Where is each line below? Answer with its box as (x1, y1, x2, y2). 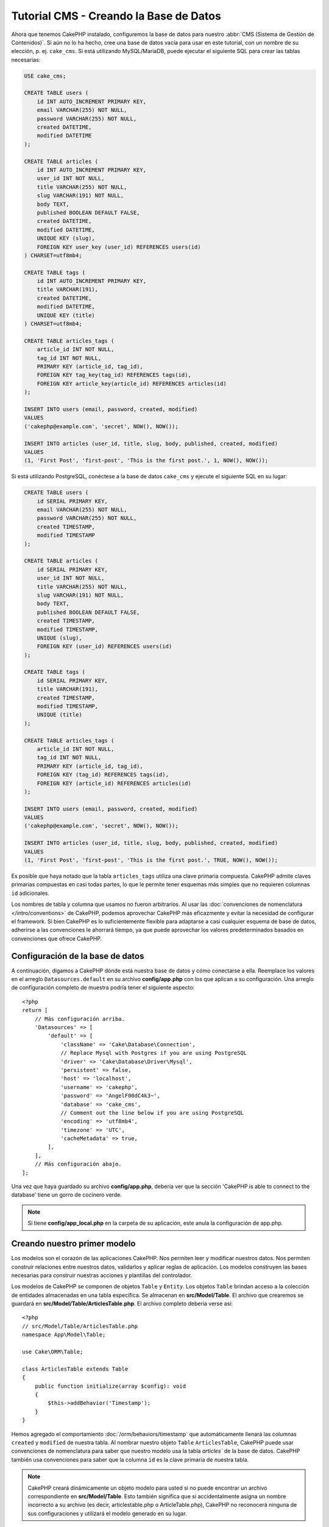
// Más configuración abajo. (34, 1161, 122, 1168)
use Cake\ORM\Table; (22, 1349, 83, 1355)
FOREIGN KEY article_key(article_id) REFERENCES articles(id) (37, 380, 227, 387)
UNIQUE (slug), (37, 634, 82, 641)
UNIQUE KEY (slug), (37, 235, 96, 242)
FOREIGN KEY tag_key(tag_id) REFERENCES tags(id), (37, 371, 191, 379)
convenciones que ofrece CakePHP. (11, 935, 102, 942)
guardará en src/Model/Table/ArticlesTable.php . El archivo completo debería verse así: (11, 1300, 233, 1307)
